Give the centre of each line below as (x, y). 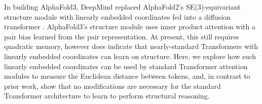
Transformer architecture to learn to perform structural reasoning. (107, 96)
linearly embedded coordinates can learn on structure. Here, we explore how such (130, 56)
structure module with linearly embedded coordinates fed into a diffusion (117, 16)
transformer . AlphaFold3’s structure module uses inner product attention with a (130, 27)
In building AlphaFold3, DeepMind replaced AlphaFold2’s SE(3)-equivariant (122, 7)
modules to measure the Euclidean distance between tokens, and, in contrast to (127, 76)
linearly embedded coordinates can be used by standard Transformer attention (126, 66)
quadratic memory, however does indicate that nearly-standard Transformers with (131, 46)
